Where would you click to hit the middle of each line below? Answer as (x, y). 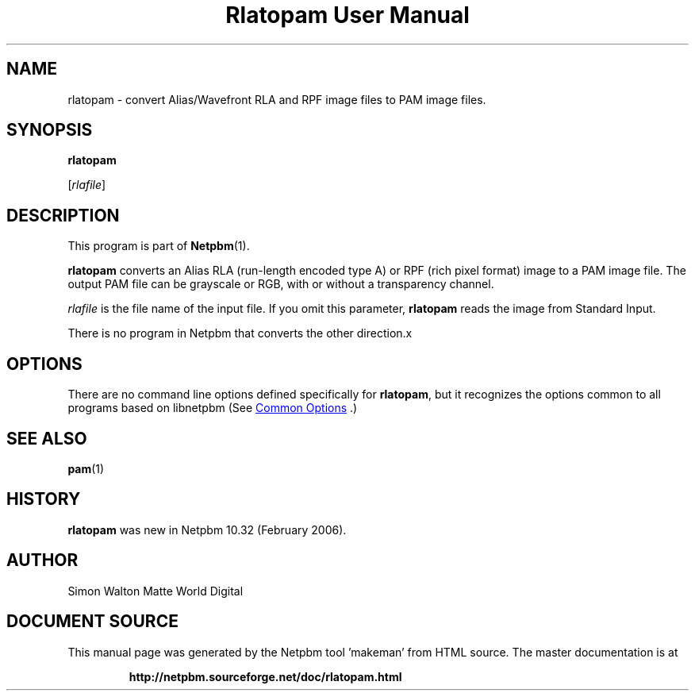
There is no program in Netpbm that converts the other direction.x (240, 333)
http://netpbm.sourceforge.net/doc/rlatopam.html (265, 676)
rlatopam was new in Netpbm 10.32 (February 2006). (207, 529)
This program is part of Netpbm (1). (159, 246)
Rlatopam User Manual (347, 15)
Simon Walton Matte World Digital (156, 591)
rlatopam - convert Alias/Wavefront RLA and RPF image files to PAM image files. (277, 99)
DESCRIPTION (63, 215)
